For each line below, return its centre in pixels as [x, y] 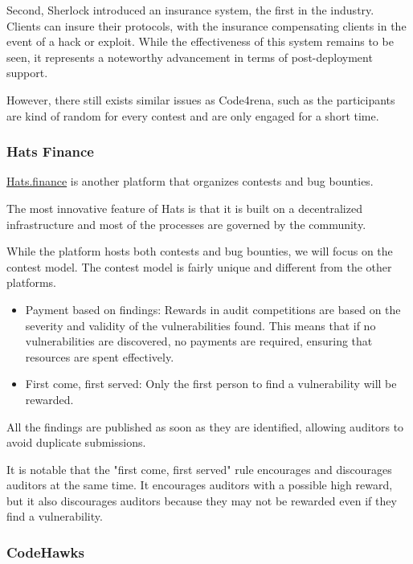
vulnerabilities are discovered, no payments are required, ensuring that [199, 341]
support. [27, 73]
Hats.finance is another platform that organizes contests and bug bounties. [190, 181]
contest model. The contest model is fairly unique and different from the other [199, 266]
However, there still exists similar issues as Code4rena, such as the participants [201, 99]
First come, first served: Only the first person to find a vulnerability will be [211, 384]
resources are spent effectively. [100, 356]
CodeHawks [45, 552]
